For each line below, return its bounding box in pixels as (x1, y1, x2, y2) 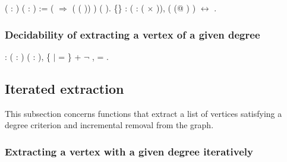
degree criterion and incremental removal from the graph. (5, 119, 214, 131)
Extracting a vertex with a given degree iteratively (5, 144, 253, 158)
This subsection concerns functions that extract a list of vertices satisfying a (5, 107, 282, 119)
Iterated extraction (5, 79, 124, 97)
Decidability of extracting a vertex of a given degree (5, 27, 260, 42)
